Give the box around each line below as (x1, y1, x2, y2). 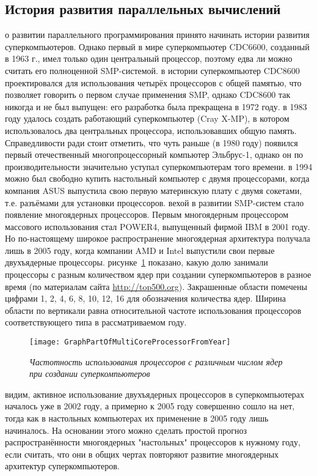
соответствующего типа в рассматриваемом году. (5, 316, 187, 329)
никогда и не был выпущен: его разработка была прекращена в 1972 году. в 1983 (5, 100, 307, 113)
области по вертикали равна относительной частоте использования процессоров (5, 303, 302, 316)
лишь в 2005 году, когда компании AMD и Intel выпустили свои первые (5, 244, 275, 256)
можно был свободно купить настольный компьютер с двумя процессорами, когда (5, 172, 310, 185)
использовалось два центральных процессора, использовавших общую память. (5, 124, 297, 136)
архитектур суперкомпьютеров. (5, 459, 120, 472)
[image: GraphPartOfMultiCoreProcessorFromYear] (29, 338, 231, 347)
